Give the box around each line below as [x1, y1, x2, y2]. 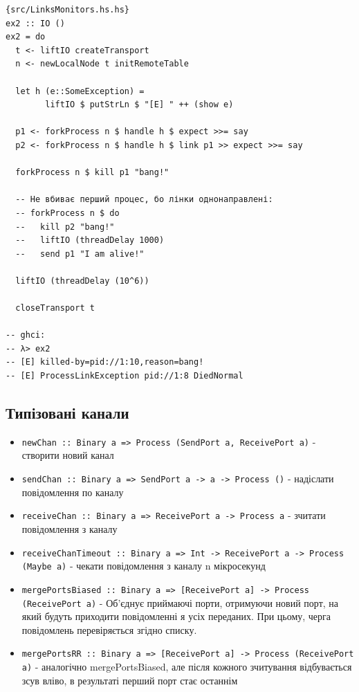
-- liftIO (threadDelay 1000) [15, 235, 165, 246]
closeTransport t [15, 303, 95, 313]
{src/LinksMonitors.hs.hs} [6, 5, 129, 15]
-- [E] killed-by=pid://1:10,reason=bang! [6, 357, 204, 367]
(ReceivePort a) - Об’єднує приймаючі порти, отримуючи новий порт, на [21, 595, 339, 610]
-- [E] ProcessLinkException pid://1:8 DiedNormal [6, 371, 243, 381]
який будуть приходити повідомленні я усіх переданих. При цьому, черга [21, 609, 331, 623]
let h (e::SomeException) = [15, 86, 145, 96]
